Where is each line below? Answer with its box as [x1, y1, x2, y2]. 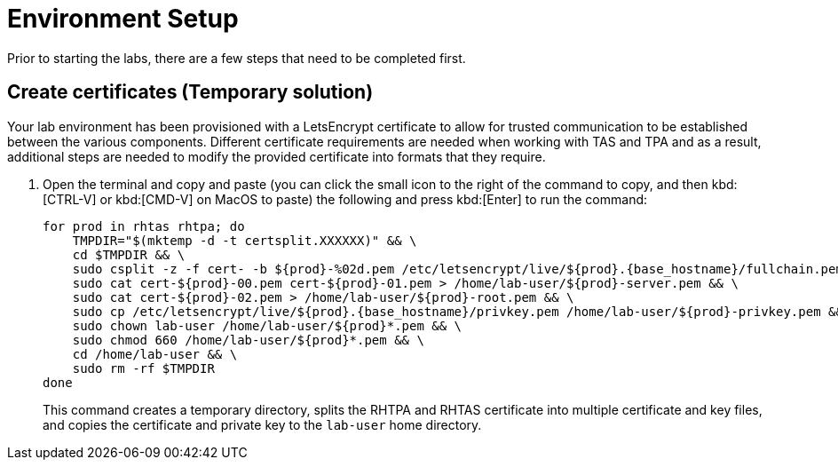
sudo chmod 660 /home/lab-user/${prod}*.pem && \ [72, 332, 424, 347]
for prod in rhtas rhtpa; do [43, 218, 245, 233]
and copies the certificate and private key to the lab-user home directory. [43, 416, 482, 432]
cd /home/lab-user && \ [72, 346, 238, 361]
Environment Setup [7, 4, 239, 34]
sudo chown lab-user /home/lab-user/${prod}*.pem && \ [72, 318, 462, 333]
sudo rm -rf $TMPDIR [72, 360, 215, 376]
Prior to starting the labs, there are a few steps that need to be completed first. [7, 50, 466, 66]
